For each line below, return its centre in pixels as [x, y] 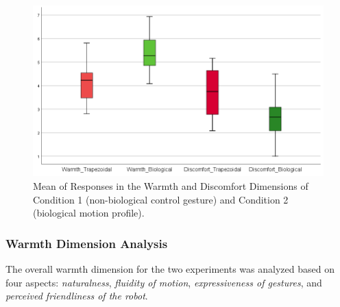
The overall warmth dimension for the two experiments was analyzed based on [170, 269]
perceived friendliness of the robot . [77, 296]
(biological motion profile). [89, 213]
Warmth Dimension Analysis [87, 243]
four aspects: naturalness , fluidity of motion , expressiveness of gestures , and [164, 282]
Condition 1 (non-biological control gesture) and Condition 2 [161, 199]
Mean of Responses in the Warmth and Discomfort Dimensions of [171, 186]
